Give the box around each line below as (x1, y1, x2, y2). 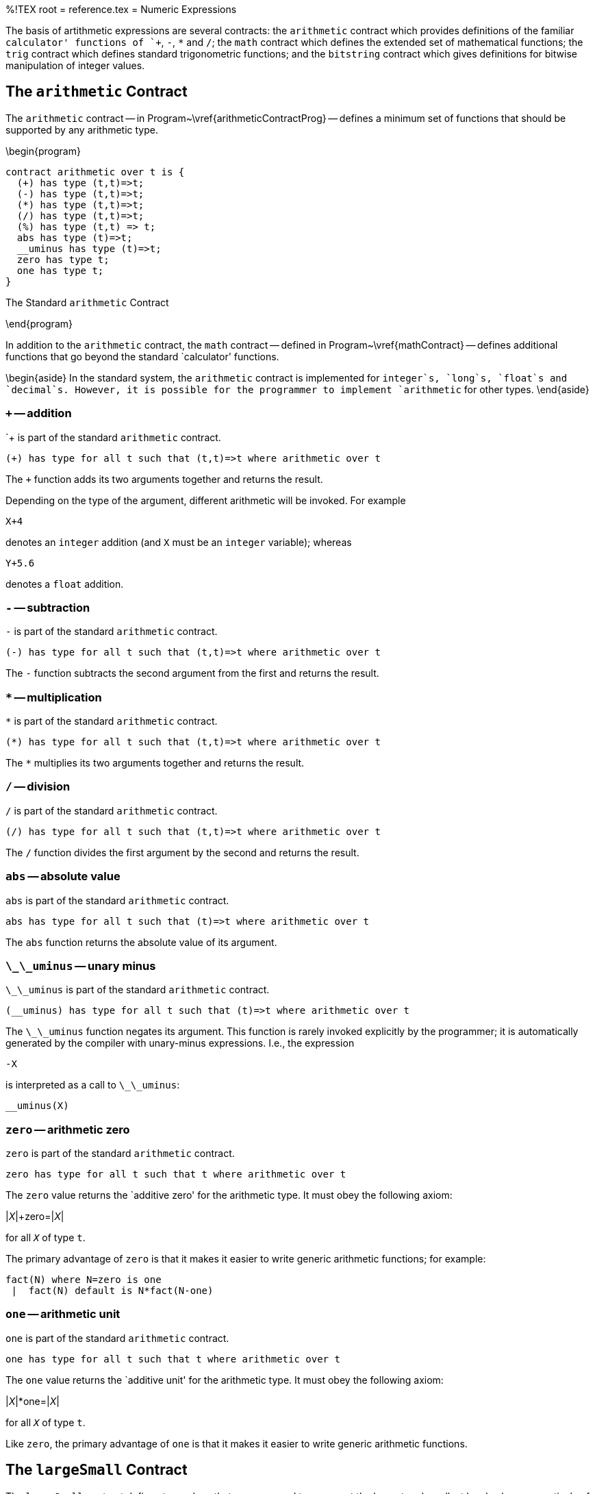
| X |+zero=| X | (5, 1210, 64, 1223)
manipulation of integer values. (5, 60, 145, 71)
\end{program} (5, 317, 73, 329)
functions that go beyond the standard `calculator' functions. (5, 350, 279, 362)
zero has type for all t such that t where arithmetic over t (5, 1169, 346, 1180)
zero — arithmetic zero (5, 1122, 130, 1136)
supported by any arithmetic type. (5, 123, 158, 136)
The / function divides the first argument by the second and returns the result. (5, 846, 359, 858)
